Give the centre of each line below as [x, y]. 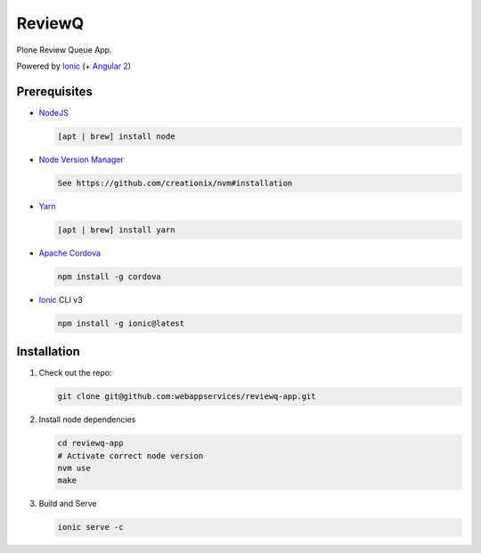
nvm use [74, 468]
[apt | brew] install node [116, 136]
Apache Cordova [70, 253]
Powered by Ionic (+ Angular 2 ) [74, 66]
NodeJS [53, 112]
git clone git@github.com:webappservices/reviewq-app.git [187, 397]
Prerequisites [54, 91]
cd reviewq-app [90, 443]
